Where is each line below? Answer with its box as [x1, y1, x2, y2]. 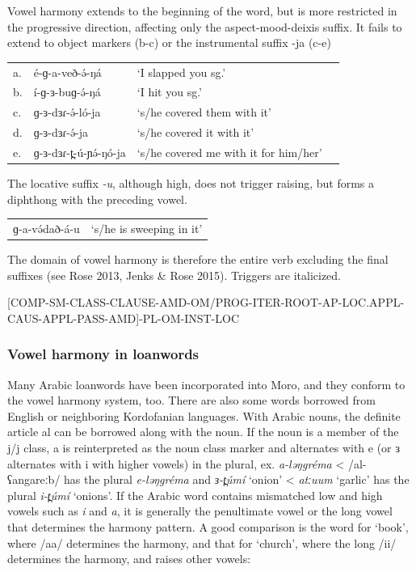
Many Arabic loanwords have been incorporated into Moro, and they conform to [7, 375, 405, 392]
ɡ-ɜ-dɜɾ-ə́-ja [33, 124, 89, 141]
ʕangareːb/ [7, 471, 61, 488]
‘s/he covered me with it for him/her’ [137, 143, 322, 160]
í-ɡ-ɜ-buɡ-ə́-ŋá [33, 83, 101, 100]
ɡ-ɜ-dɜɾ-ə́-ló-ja [33, 104, 101, 121]
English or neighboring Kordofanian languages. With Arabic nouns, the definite [7, 407, 401, 424]
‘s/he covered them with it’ [137, 104, 271, 121]
